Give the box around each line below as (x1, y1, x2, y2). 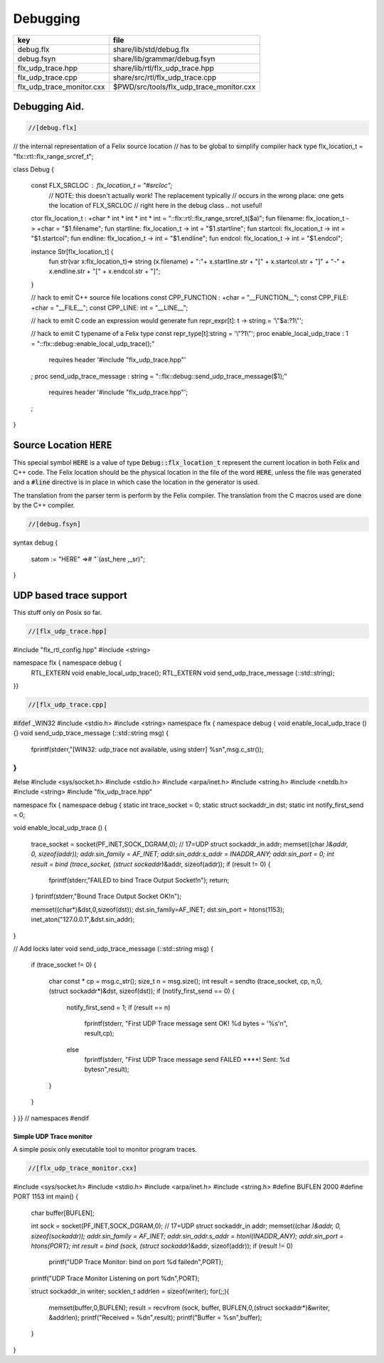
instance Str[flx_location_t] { (31, 247, 114, 256)
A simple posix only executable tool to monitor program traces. (13, 1145, 198, 1154)
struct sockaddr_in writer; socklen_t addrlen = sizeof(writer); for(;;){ (31, 1287, 230, 1295)
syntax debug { (13, 538, 58, 547)
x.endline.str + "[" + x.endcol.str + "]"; (48, 267, 161, 275)
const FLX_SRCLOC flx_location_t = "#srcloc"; (31, 181, 173, 190)
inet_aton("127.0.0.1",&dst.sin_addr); (31, 915, 135, 924)
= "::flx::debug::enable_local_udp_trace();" (31, 339, 155, 348)
